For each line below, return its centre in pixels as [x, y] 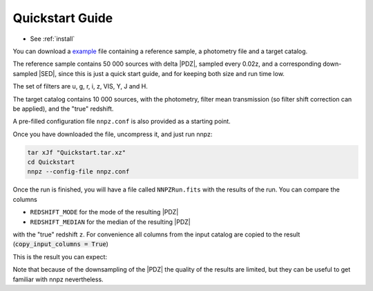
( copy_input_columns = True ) [60, 244]
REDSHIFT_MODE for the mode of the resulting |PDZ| [104, 212]
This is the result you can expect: [60, 256]
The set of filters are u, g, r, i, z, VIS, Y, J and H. [80, 86]
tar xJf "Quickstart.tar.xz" [77, 152]
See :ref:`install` [52, 39]
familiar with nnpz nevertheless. [58, 279]
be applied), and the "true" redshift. [63, 109]
